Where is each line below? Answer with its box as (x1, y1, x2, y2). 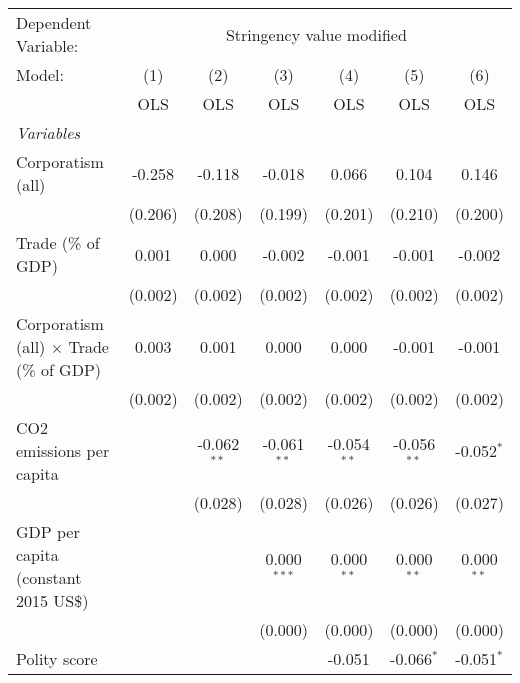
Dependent (16, 11, 92, 34)
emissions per (16, 439, 110, 462)
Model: (16, 63, 65, 86)
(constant (16, 566, 82, 589)
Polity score (16, 647, 98, 670)
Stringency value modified (225, 22, 407, 46)
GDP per (16, 520, 80, 543)
